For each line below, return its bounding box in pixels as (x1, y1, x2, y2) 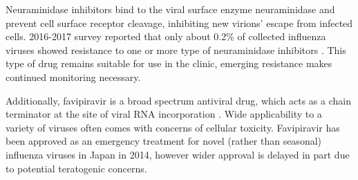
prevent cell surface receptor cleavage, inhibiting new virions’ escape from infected (6, 15, 353, 30)
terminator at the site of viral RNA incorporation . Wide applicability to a (6, 107, 322, 121)
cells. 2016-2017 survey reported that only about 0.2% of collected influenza (6, 29, 326, 44)
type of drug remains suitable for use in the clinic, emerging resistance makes (6, 56, 332, 71)
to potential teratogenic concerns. (6, 161, 147, 175)
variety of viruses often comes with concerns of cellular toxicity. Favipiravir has (6, 120, 340, 134)
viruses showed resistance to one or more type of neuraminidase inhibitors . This (6, 42, 346, 57)
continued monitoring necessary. (6, 69, 141, 84)
